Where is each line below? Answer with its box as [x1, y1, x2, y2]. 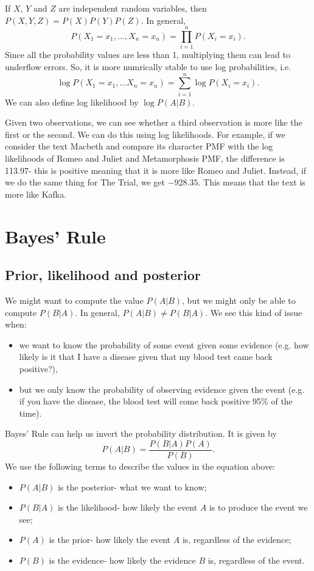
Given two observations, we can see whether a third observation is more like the [5, 116, 302, 129]
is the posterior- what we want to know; [57, 480, 207, 493]
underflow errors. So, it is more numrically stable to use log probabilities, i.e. [5, 60, 291, 73]
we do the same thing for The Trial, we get [5, 176, 166, 189]
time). [19, 406, 42, 419]
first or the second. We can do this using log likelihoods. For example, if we [5, 127, 285, 140]
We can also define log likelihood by [5, 95, 139, 108]
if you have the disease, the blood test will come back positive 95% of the [19, 395, 293, 408]
